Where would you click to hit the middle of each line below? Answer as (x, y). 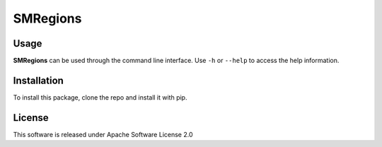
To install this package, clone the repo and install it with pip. (100, 97)
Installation (38, 80)
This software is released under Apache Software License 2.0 (103, 134)
